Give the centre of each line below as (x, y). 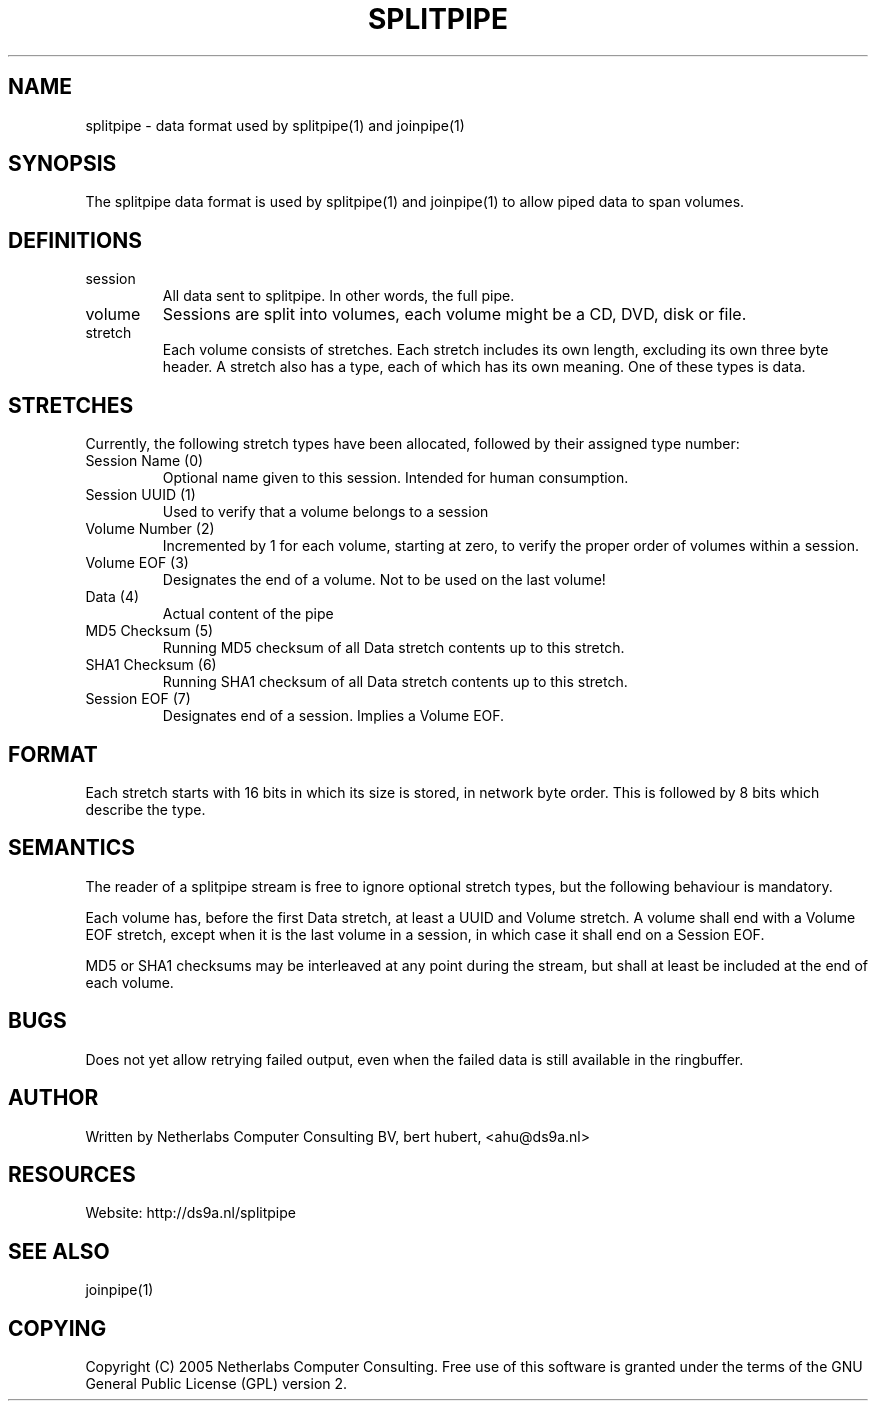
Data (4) (112, 597)
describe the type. (145, 809)
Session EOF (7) (138, 699)
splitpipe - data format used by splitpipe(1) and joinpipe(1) (275, 125)
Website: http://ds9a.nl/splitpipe (190, 1213)
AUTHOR (53, 1098)
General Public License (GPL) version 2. (216, 1384)
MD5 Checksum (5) (149, 631)
